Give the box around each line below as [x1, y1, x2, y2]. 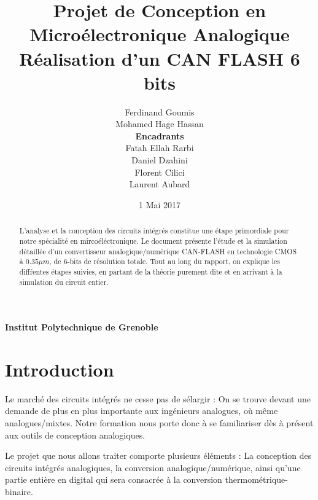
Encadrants [135, 129, 184, 142]
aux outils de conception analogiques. [5, 428, 145, 441]
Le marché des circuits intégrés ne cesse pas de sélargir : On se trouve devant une [5, 392, 311, 405]
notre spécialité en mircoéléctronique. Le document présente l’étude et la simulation [19, 235, 287, 246]
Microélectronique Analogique [29, 21, 290, 47]
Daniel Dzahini [131, 154, 188, 166]
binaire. [5, 485, 33, 498]
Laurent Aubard [129, 178, 190, 190]
